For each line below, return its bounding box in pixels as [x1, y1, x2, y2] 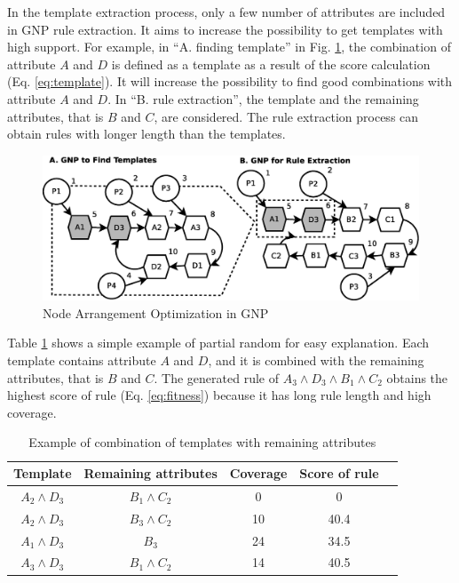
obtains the [386, 368, 448, 387]
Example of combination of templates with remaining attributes [28, 433, 376, 451]
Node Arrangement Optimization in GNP [43, 303, 269, 322]
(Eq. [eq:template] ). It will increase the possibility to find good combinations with [7, 72, 453, 91]
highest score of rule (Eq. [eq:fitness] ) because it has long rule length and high [7, 386, 431, 404]
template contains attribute [7, 351, 156, 370]
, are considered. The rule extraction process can [154, 107, 419, 125]
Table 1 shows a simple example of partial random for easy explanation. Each [7, 333, 430, 352]
